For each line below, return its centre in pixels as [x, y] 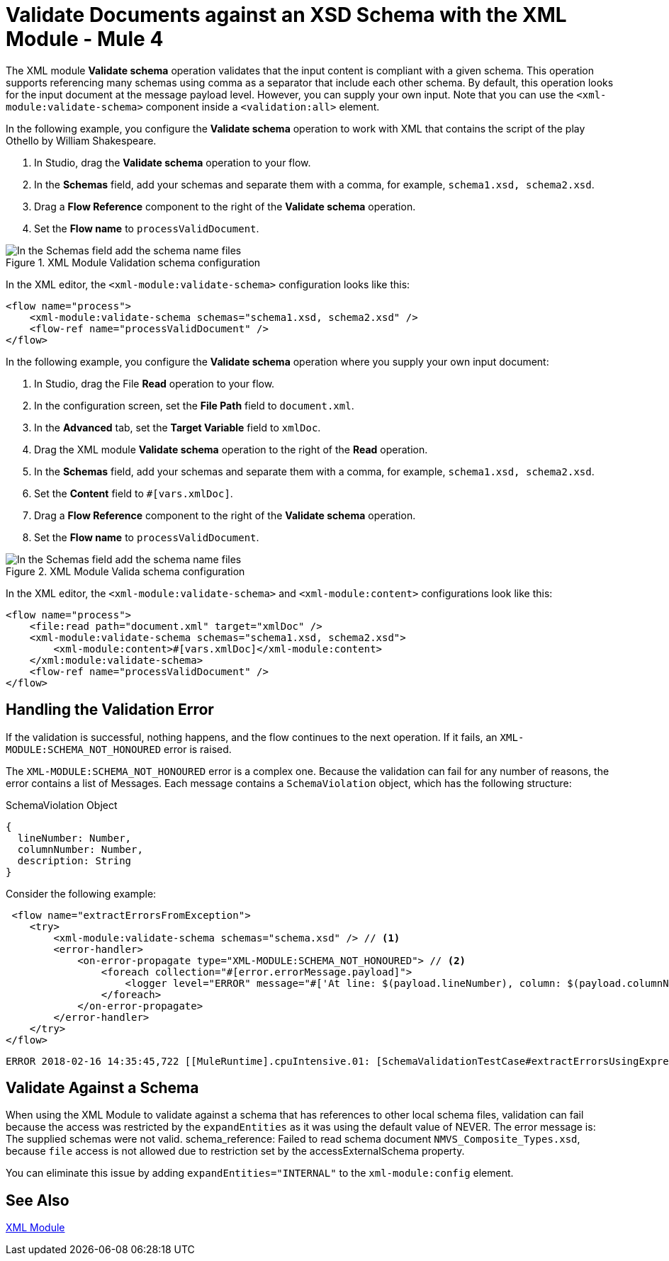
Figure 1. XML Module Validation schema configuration [133, 262]
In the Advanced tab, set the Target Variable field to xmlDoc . [178, 427]
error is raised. [198, 749]
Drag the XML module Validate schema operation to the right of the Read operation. [231, 449]
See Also [38, 1200]
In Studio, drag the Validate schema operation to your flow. [173, 162]
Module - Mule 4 [85, 39]
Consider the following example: [81, 893]
